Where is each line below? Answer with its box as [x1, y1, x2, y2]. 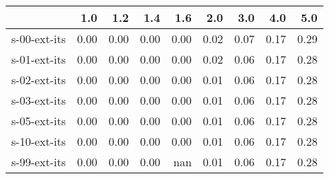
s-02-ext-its [11, 71, 67, 88]
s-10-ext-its [11, 133, 67, 149]
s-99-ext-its [11, 154, 67, 170]
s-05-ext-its [11, 112, 67, 129]
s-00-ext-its [11, 30, 67, 47]
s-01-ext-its [11, 51, 67, 67]
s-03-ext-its [11, 92, 67, 108]
